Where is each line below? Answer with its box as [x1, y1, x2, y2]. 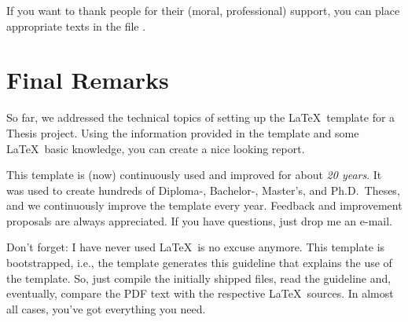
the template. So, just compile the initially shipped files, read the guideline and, [6, 269, 391, 286]
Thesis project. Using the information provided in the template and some [6, 124, 359, 141]
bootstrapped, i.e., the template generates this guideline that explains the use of [6, 254, 392, 271]
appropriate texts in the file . [6, 17, 146, 34]
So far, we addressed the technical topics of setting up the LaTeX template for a [6, 109, 395, 126]
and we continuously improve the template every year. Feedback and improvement [6, 197, 402, 214]
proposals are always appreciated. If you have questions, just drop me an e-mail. [6, 212, 392, 229]
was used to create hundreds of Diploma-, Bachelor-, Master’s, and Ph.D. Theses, [6, 181, 400, 198]
